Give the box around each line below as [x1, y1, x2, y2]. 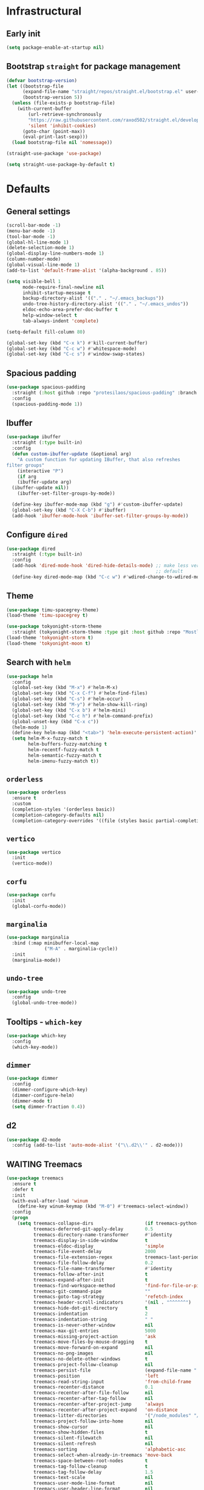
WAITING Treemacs [6, 1159, 83, 1169]
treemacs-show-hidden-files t [33, 1429, 148, 1435]
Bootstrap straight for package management [6, 61, 181, 72]
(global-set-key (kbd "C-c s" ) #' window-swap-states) [6, 351, 146, 357]
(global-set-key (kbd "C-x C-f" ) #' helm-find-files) [12, 690, 148, 696]
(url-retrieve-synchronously [28, 111, 102, 117]
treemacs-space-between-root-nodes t [33, 1457, 148, 1464]
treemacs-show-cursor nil [33, 1424, 154, 1430]
